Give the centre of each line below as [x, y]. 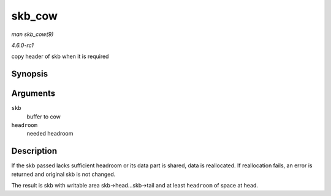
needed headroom [50, 134]
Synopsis [30, 74]
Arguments [33, 94]
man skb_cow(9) [32, 34]
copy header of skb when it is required [60, 56]
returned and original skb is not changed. [63, 174]
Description [34, 151]
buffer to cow [44, 117]
